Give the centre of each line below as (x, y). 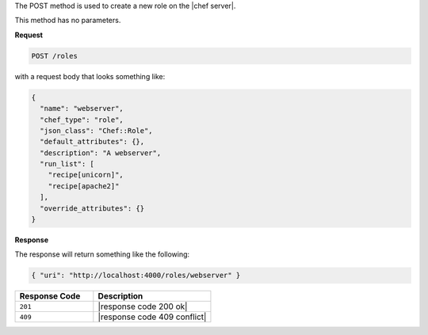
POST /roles (55, 56)
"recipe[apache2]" (84, 186)
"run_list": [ (67, 164)
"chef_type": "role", (82, 120)
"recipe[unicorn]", (86, 175)
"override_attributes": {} (92, 208)
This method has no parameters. (68, 21)
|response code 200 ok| (143, 306)
